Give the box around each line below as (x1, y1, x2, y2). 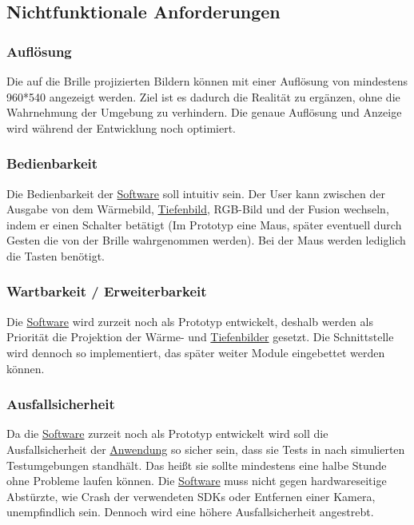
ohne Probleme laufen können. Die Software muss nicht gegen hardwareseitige (6, 472, 387, 489)
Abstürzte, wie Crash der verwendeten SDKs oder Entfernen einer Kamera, (6, 487, 376, 504)
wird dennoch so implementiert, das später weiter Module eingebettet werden (6, 344, 385, 360)
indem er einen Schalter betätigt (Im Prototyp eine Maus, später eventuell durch (6, 216, 402, 233)
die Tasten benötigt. (6, 247, 105, 264)
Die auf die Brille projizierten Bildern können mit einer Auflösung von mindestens (6, 73, 408, 89)
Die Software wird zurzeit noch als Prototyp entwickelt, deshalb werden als (6, 312, 373, 329)
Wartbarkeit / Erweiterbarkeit (6, 281, 207, 301)
